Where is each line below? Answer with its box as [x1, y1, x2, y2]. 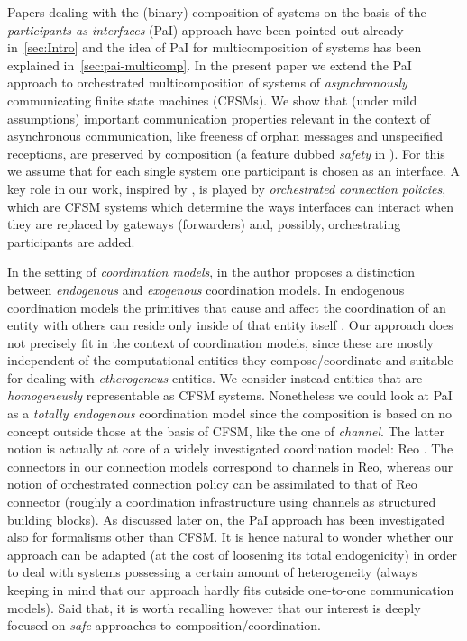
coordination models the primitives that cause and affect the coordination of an [7, 298, 446, 316]
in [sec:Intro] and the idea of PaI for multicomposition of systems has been [7, 38, 422, 57]
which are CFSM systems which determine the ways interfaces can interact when [7, 197, 453, 215]
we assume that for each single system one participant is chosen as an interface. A [7, 161, 460, 180]
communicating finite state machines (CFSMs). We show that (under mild [7, 90, 417, 109]
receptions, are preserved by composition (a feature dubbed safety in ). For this [7, 143, 445, 162]
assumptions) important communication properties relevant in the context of [7, 108, 431, 127]
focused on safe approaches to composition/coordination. [7, 616, 321, 635]
